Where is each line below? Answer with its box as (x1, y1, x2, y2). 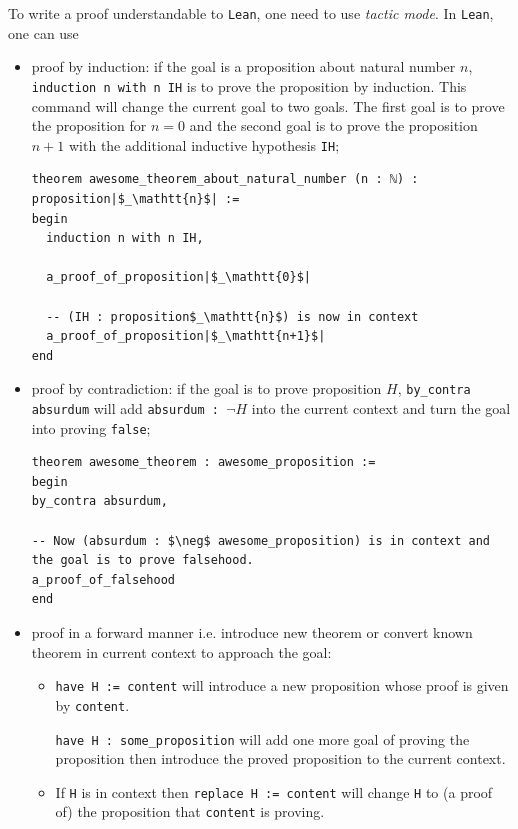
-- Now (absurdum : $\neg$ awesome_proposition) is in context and (31, 533, 490, 548)
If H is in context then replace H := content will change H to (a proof (55, 781, 493, 802)
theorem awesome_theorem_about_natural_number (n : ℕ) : (31, 172, 419, 187)
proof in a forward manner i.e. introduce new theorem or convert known (31, 622, 473, 642)
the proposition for (31, 115, 147, 136)
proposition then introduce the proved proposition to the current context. (55, 748, 506, 769)
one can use (8, 22, 79, 43)
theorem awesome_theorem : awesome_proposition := (31, 455, 376, 470)
